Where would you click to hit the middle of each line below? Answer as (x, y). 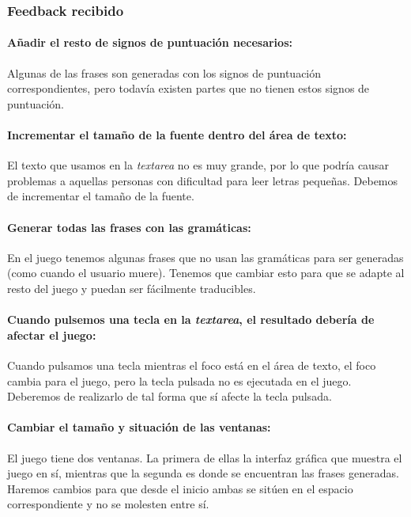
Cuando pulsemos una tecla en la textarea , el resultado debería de (191, 319)
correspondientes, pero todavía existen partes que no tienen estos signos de (189, 88)
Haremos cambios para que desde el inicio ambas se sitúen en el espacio (180, 488)
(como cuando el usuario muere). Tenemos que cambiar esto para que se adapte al (206, 273)
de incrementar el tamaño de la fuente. (101, 196)
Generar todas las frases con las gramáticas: (129, 227)
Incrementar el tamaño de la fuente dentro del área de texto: (177, 135)
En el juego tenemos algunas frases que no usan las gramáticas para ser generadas (205, 257)
